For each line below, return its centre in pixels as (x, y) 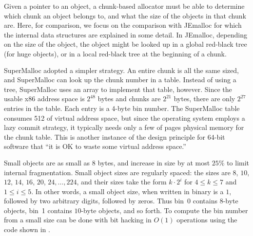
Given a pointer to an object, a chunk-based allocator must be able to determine (124, 6)
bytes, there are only (204, 99)
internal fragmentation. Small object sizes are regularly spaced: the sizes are (117, 172)
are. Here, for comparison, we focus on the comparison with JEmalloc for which (123, 25)
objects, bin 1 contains (38, 210)
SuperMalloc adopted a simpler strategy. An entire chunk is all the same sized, (121, 70)
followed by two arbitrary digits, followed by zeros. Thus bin (94, 201)
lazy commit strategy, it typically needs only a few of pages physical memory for (124, 127)
